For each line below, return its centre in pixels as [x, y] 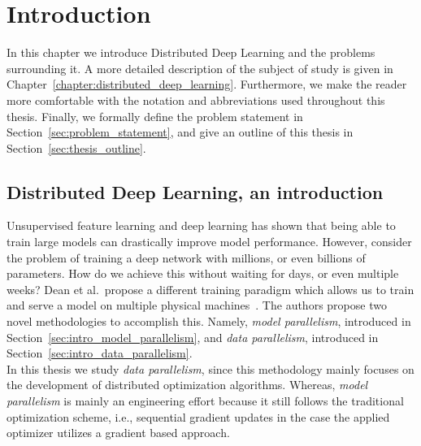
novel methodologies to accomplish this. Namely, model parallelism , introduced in [209, 321]
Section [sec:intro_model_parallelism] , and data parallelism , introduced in [193, 337]
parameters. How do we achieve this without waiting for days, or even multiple [203, 273]
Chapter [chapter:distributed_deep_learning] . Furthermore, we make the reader [207, 84]
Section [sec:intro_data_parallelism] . [100, 353]
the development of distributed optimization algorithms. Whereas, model [187, 385]
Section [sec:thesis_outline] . [76, 147]
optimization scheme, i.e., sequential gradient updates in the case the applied [198, 416]
